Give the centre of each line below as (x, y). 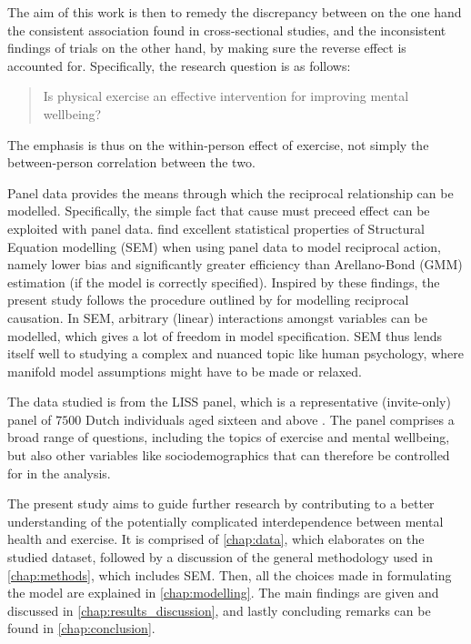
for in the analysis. (59, 473)
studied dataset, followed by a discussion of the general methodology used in (220, 557)
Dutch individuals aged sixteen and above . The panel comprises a (270, 419)
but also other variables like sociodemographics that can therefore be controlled (229, 455)
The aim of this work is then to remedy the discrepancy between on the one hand (235, 12)
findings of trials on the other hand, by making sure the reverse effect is (207, 48)
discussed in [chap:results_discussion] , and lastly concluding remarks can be (219, 610)
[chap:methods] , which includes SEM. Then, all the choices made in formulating (230, 574)
